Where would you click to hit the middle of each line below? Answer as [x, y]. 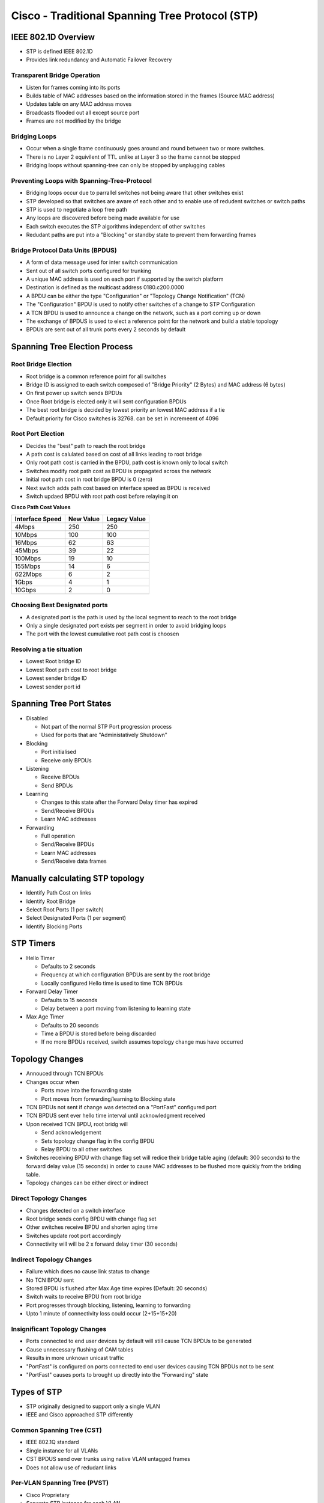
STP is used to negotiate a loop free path [76, 210]
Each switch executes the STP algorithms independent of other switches [116, 226]
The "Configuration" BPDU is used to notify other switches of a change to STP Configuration [140, 304]
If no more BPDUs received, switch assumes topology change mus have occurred [142, 1042]
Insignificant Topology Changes [59, 1329]
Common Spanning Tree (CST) [56, 1430]
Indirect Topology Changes [52, 1260]
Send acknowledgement [71, 1133]
